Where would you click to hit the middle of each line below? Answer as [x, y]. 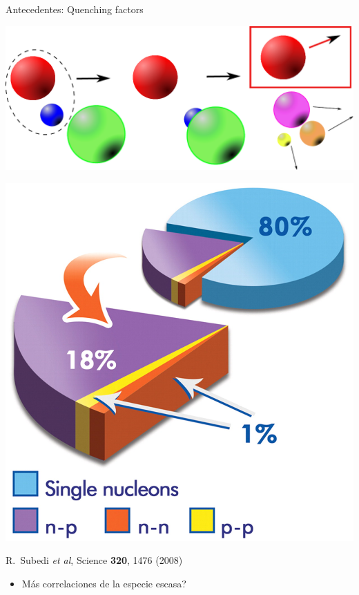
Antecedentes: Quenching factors [75, 9]
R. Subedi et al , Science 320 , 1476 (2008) [94, 560]
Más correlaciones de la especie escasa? [104, 583]
